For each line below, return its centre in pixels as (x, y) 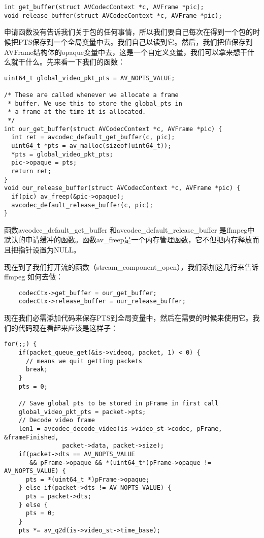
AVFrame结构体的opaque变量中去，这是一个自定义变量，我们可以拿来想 (122, 52)
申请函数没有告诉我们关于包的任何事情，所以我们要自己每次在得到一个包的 (128, 32)
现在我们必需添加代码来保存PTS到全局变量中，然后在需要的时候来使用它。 (128, 318)
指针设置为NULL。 (49, 250)
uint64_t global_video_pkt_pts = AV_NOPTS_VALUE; (90, 78)
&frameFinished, (31, 437)
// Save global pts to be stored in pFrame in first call (119, 403)
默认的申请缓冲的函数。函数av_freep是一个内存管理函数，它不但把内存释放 (128, 240)
